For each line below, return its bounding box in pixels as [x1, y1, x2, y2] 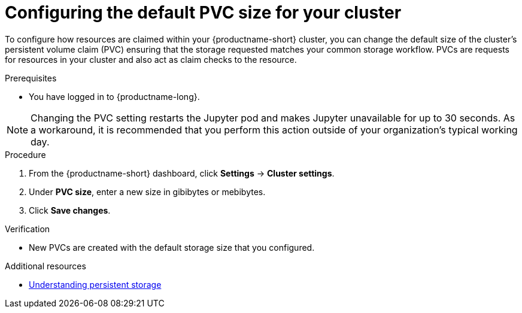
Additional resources [5, 260, 86, 271]
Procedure [5, 149, 46, 160]
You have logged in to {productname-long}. [29, 91, 200, 102]
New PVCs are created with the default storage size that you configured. [29, 242, 315, 253]
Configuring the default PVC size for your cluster [5, 2, 402, 23]
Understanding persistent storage [29, 279, 162, 290]
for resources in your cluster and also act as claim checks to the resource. [5, 54, 297, 65]
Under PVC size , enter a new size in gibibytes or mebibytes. [29, 186, 266, 197]
